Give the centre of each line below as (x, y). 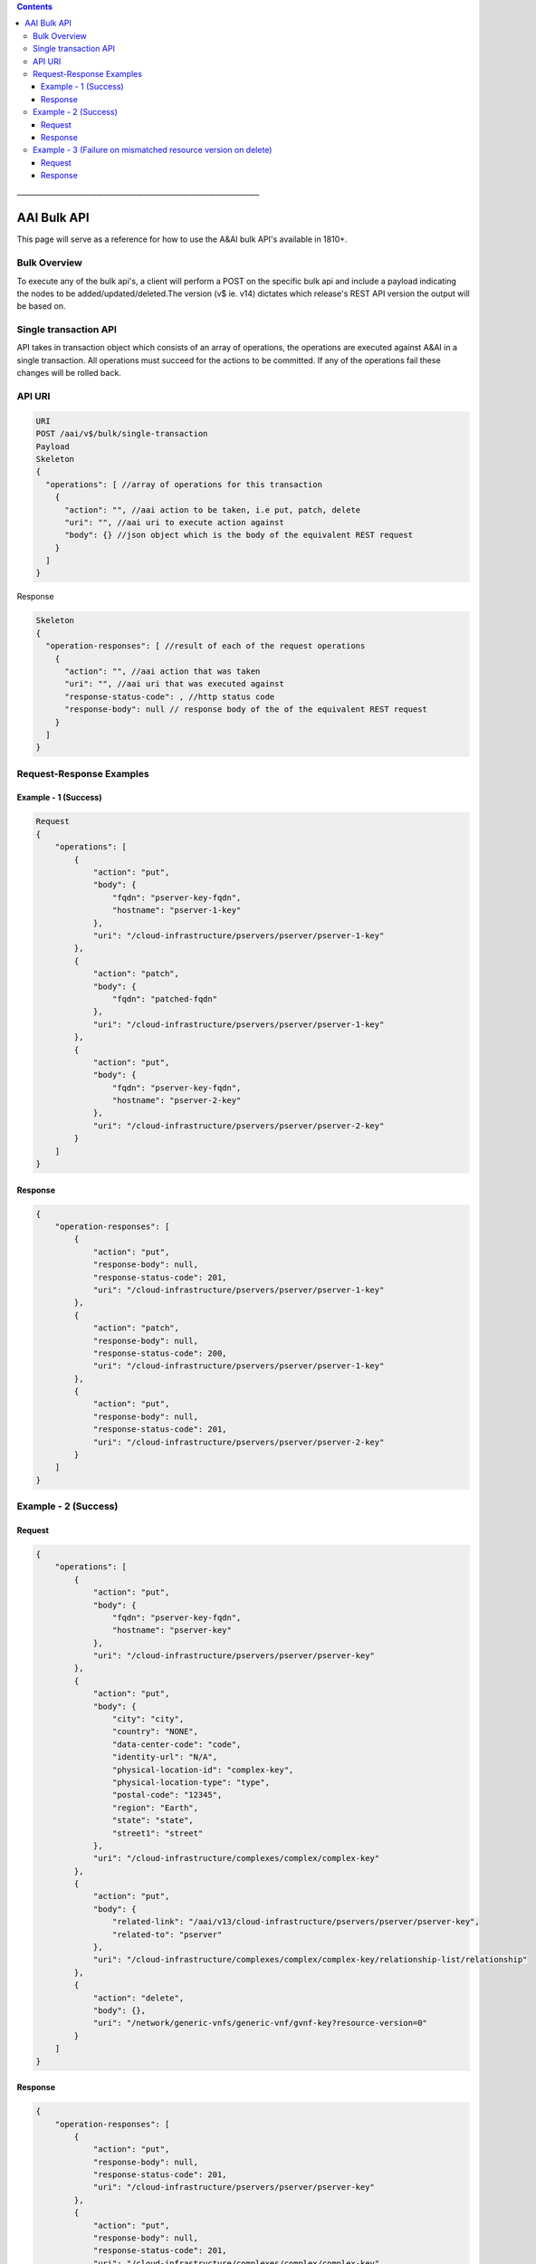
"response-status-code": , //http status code (170, 696)
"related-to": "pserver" (167, 1934)
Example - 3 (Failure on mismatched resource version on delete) (153, 150)
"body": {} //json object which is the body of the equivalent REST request (239, 535)
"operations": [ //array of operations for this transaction (184, 484)
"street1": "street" (158, 1833)
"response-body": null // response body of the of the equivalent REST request (246, 710)
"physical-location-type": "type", (191, 1782)
